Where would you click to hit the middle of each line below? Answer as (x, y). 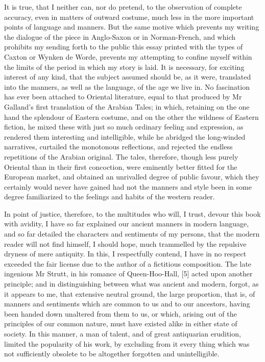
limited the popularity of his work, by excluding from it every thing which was (127, 343)
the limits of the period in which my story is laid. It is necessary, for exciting (124, 67)
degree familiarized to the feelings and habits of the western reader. (110, 197)
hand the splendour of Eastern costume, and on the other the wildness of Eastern (131, 117)
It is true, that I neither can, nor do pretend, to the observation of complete (123, 7)
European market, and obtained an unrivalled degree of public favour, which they (132, 177)
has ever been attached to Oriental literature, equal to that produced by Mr (123, 97)
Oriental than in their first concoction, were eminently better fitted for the (121, 166)
